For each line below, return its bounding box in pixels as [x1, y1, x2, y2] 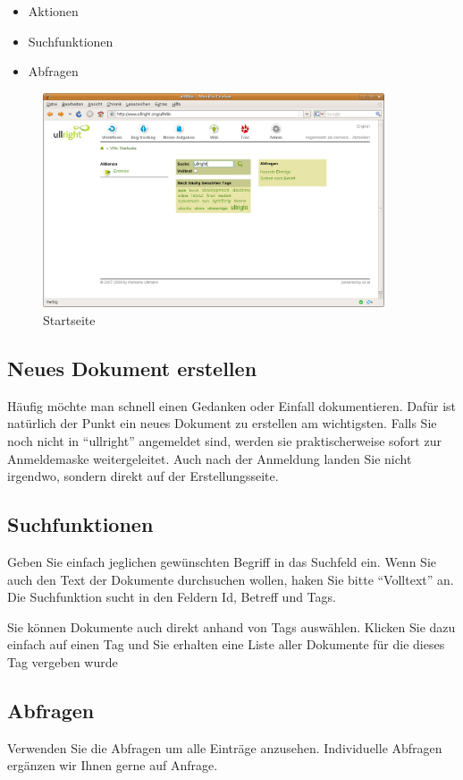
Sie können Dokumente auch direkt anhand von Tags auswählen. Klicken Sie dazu [7, 617, 456, 636]
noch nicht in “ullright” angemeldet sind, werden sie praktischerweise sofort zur [7, 431, 442, 450]
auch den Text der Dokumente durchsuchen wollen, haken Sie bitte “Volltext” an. [7, 570, 454, 588]
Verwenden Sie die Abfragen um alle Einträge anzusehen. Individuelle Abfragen [7, 738, 442, 757]
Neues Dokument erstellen [7, 354, 257, 381]
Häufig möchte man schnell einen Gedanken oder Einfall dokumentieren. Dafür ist [7, 396, 457, 415]
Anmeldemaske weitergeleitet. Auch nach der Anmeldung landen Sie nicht [7, 449, 412, 467]
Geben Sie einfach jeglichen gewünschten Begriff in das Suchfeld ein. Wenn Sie [7, 552, 436, 570]
